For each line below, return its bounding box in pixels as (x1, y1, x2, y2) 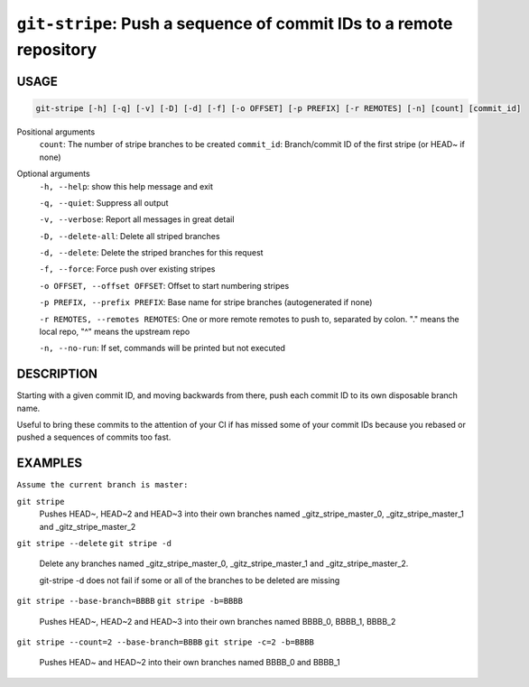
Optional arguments (16, 168, 90, 180)
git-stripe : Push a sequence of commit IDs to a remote (16, 14, 453, 33)
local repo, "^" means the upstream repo (39, 326, 190, 338)
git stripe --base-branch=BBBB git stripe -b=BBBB (16, 596, 244, 607)
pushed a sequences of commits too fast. (16, 432, 172, 442)
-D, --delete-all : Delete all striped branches (39, 230, 220, 241)
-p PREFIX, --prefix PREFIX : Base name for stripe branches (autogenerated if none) (39, 297, 373, 308)
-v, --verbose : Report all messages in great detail (39, 214, 235, 225)
